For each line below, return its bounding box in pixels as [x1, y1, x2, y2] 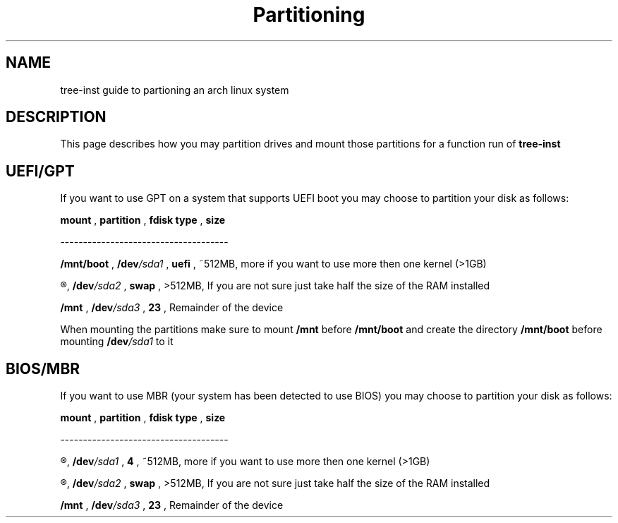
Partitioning [253, 3, 365, 27]
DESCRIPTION [6, 108, 107, 126]
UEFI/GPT [6, 162, 75, 180]
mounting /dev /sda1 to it [60, 335, 174, 348]
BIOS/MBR [6, 359, 80, 378]
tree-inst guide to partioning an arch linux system [60, 83, 289, 96]
